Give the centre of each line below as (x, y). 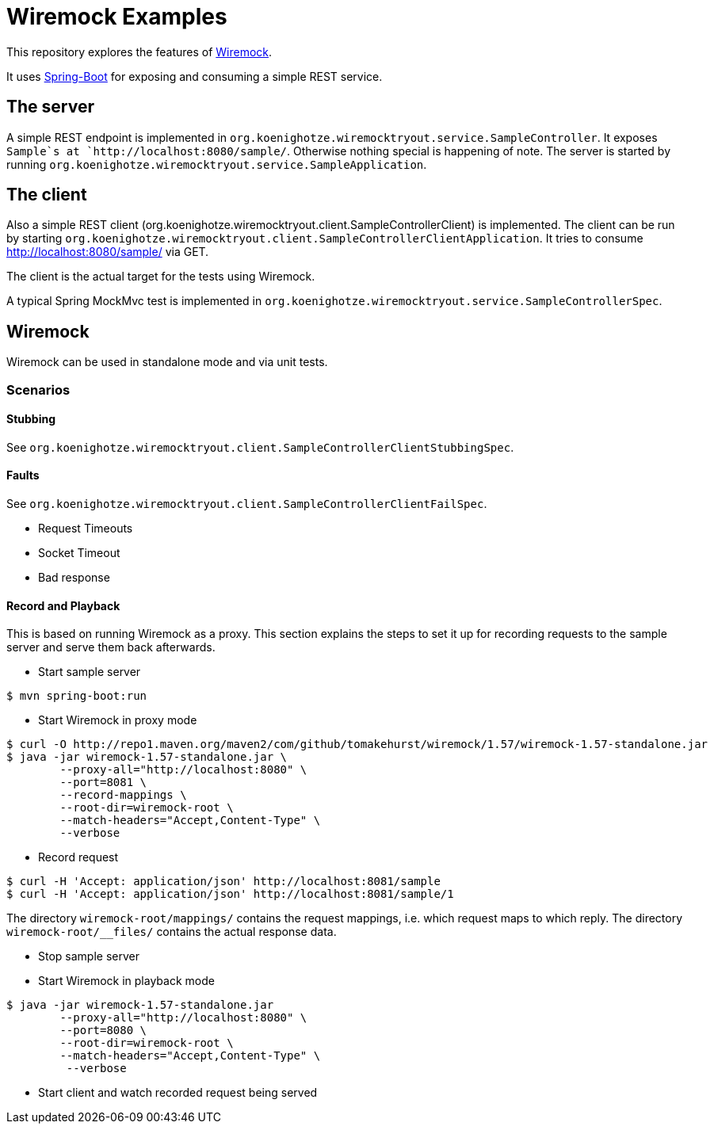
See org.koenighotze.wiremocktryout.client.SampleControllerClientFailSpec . (247, 504)
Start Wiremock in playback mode (126, 981)
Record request (78, 857)
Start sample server (90, 672)
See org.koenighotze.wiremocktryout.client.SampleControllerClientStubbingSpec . (260, 447)
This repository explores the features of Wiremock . (139, 52)
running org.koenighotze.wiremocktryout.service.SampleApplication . (217, 164)
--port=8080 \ (103, 1031)
